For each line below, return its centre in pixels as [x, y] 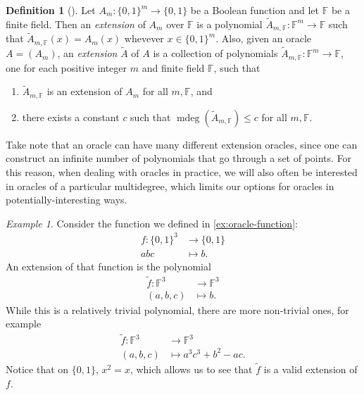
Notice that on [37, 369]
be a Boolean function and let [255, 10]
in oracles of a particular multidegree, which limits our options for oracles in [170, 186]
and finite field [173, 67]
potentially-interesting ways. [67, 200]
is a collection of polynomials [215, 53]
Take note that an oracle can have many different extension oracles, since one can [182, 144]
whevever [144, 38]
